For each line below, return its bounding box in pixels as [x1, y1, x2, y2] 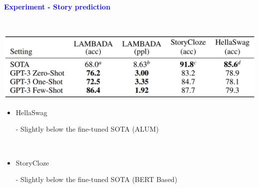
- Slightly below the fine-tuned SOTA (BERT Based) [15, 174, 177, 185]
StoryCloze [15, 157, 49, 168]
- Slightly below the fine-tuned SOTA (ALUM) [15, 124, 159, 134]
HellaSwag [15, 107, 47, 117]
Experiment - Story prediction [4, 1, 111, 11]
